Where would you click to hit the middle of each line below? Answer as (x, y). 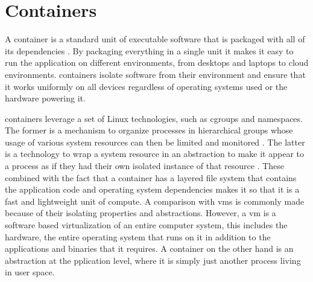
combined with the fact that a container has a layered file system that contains (151, 177)
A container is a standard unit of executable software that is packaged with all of (155, 39)
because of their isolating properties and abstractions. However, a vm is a (141, 213)
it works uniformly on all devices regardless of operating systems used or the (146, 86)
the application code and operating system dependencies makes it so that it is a (152, 189)
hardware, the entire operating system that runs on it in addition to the (138, 236)
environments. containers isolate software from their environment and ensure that (155, 74)
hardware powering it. (45, 98)
